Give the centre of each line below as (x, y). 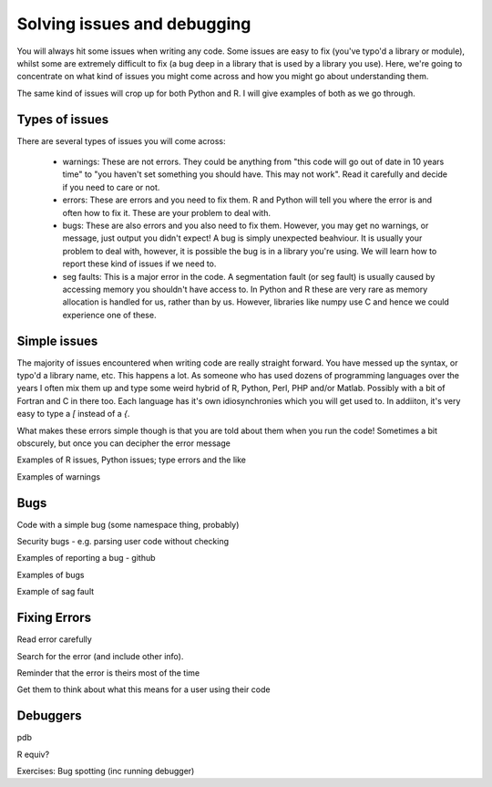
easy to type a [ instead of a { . (73, 414)
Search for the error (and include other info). (100, 656)
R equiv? (33, 754)
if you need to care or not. (111, 187)
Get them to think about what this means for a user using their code (143, 689)
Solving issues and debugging (134, 24)
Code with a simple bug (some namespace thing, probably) (128, 524)
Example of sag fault (56, 592)
